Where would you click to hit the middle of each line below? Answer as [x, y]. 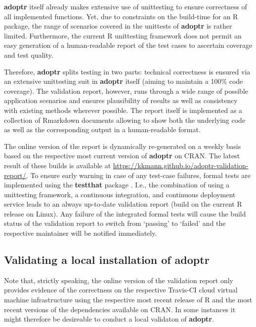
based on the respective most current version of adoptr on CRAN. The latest [122, 156]
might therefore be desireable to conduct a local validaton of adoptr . [109, 319]
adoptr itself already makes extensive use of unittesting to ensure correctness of [126, 6]
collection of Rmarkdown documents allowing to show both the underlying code [125, 120]
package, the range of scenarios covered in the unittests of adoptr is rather [118, 26]
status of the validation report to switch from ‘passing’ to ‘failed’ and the [115, 223]
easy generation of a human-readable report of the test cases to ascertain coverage [128, 45]
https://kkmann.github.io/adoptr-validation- [181, 165]
